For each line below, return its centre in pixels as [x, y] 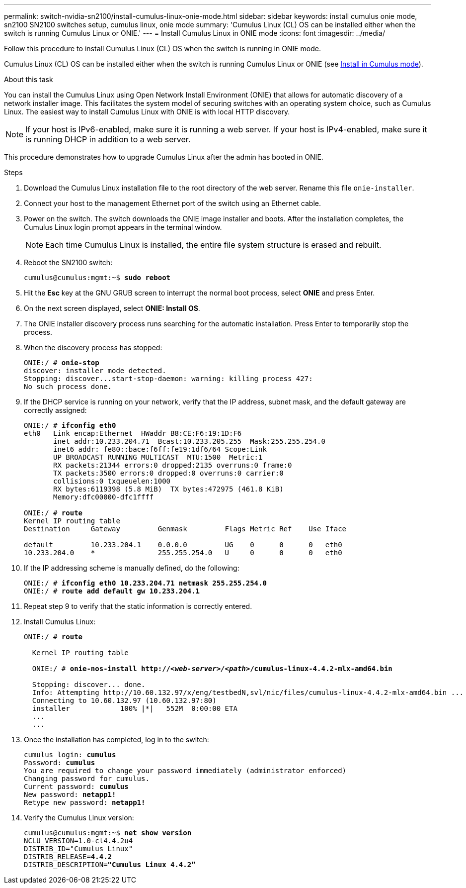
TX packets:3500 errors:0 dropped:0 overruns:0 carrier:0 [168, 473]
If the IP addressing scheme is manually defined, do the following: [132, 568]
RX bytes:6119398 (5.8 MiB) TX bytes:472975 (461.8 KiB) [168, 489]
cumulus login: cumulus [70, 755]
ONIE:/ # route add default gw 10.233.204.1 [112, 591]
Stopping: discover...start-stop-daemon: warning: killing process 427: [168, 379]
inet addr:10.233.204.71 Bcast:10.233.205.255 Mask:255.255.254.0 [189, 441]
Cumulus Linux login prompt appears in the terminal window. [123, 227]
